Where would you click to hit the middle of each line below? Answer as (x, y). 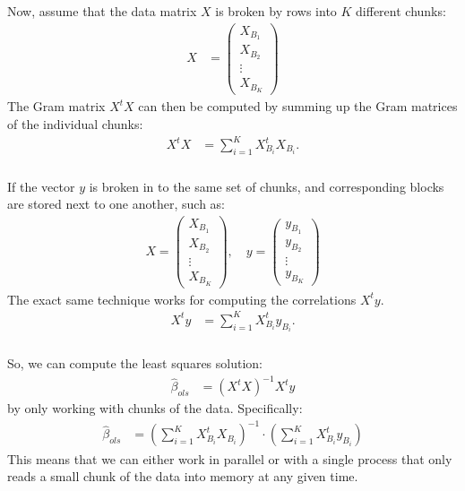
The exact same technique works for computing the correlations (182, 299)
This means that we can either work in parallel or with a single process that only (230, 458)
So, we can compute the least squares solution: (135, 363)
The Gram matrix (56, 106)
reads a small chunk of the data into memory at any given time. (183, 476)
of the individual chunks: (75, 123)
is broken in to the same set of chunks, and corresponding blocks (267, 186)
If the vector (41, 186)
